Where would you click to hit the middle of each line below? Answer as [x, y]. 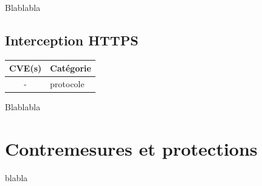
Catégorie [71, 68]
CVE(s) [26, 68]
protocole [67, 84]
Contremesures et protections [131, 149]
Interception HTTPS [72, 40]
